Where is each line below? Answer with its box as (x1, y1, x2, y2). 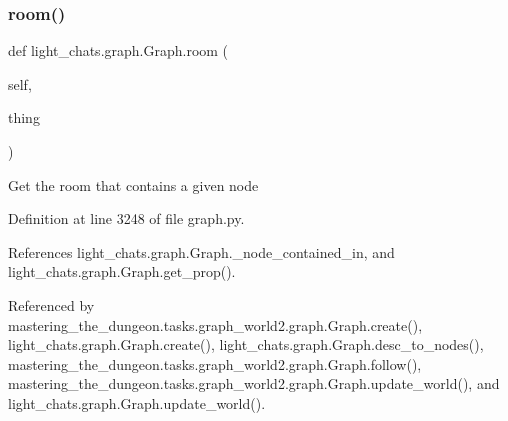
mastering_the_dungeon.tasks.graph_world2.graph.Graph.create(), (8, 314, 423, 335)
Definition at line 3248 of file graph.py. (8, 208, 245, 229)
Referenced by (8, 294, 95, 315)
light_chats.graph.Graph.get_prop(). (8, 261, 236, 282)
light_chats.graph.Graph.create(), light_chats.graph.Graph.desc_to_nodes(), (8, 334, 484, 355)
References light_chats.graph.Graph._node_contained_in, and (8, 241, 395, 262)
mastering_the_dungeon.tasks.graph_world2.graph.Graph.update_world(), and (8, 373, 500, 394)
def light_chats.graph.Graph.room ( (8, 40, 229, 61)
